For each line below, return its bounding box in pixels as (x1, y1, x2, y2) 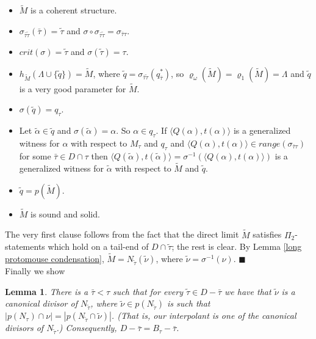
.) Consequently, (56, 321, 117, 334)
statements (5, 240, 45, 253)
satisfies (253, 228, 282, 241)
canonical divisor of (5, 297, 77, 310)
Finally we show (5, 264, 65, 277)
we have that (224, 285, 271, 297)
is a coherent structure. (31, 4, 117, 16)
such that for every (113, 285, 183, 297)
